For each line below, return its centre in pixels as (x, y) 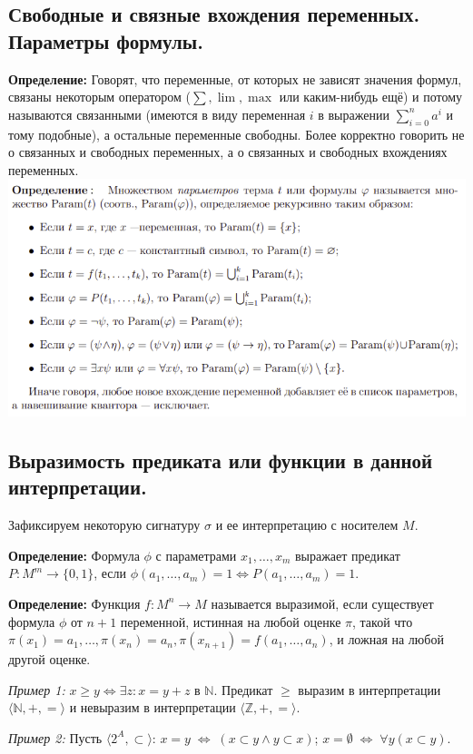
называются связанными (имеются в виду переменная (157, 114)
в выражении (354, 114)
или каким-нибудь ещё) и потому (371, 97)
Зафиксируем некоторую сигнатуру (104, 525)
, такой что (383, 621)
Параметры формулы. (106, 40)
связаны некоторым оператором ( (100, 97)
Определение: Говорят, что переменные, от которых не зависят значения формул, (235, 78)
